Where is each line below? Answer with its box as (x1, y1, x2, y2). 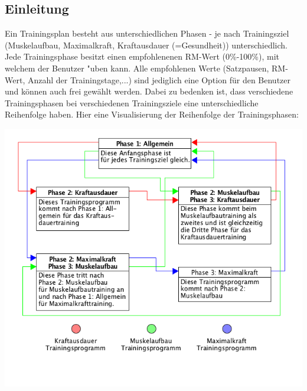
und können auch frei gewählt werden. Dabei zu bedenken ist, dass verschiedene (5, 85, 293, 97)
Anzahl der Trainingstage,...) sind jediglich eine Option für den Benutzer (27, 73, 290, 86)
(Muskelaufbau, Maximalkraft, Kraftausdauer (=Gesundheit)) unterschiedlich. (5, 38, 288, 51)
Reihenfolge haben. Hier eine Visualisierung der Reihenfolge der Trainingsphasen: (5, 108, 299, 120)
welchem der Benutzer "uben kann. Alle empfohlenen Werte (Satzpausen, (5, 61, 269, 74)
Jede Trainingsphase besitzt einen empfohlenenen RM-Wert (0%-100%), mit (5, 50, 280, 63)
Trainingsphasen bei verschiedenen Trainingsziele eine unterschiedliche (5, 96, 259, 109)
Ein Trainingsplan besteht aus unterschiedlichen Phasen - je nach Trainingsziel (5, 27, 289, 40)
